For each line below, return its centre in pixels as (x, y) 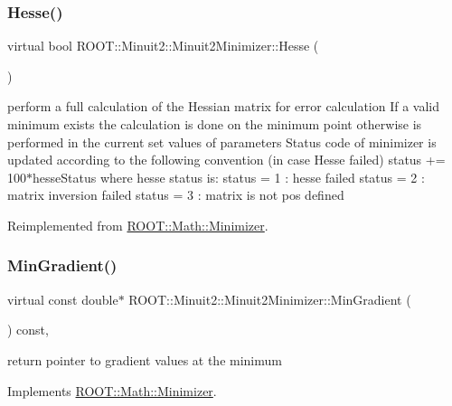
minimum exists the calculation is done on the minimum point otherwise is (215, 124)
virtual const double (63, 299)
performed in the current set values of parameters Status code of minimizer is (222, 142)
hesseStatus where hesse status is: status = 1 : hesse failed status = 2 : (229, 177)
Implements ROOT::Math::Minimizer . (112, 390)
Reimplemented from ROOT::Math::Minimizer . (138, 225)
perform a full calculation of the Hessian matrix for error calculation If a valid (224, 106)
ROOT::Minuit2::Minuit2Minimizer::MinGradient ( (270, 299)
